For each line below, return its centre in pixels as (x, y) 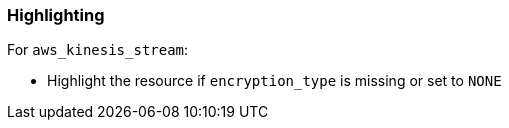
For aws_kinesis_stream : (98, 50)
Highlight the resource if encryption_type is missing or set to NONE (274, 81)
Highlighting (56, 15)
